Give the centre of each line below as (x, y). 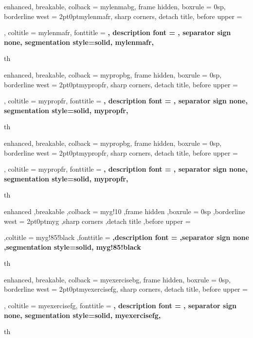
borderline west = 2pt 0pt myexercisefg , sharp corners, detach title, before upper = (126, 289)
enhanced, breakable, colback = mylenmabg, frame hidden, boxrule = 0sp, (115, 6)
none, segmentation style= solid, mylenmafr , (79, 42)
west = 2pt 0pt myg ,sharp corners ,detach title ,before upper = (97, 221)
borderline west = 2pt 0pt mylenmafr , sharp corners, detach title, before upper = (123, 16)
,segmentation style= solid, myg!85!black (72, 247)
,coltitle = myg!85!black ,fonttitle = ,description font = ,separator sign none (126, 237)
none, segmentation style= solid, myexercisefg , (82, 315)
